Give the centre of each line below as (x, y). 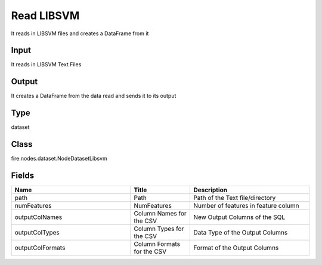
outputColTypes (37, 233)
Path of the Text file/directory (235, 198)
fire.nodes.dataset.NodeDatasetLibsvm (59, 159)
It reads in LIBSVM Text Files (46, 64)
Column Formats (157, 244)
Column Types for (159, 229)
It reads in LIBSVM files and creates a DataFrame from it (80, 33)
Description (210, 190)
